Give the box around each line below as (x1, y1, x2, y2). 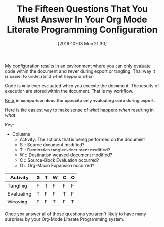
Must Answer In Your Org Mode (17, 14, 148, 25)
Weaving (7, 198, 28, 205)
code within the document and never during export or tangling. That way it (5, 68, 155, 74)
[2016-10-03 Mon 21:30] (58, 40, 107, 46)
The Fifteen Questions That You (16, 3, 148, 15)
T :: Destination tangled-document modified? (19, 147, 110, 152)
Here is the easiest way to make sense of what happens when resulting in (5, 107, 154, 113)
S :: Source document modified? (19, 141, 85, 148)
